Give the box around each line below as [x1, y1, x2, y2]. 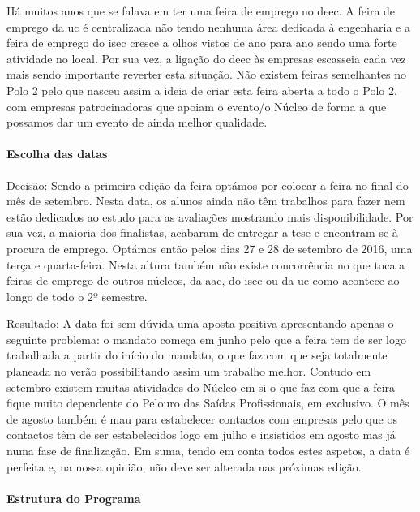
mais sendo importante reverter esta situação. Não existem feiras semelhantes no [6, 66, 407, 83]
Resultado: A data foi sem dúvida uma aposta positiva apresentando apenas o [6, 315, 394, 332]
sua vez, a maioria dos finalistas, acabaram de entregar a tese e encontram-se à [6, 224, 398, 241]
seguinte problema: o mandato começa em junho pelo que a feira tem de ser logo [6, 330, 406, 347]
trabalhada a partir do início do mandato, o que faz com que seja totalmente [6, 346, 388, 364]
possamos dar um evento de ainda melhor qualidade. [6, 114, 268, 131]
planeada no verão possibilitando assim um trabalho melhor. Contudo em [6, 363, 371, 380]
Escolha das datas [6, 145, 108, 162]
